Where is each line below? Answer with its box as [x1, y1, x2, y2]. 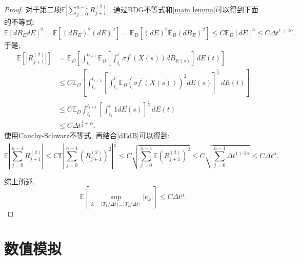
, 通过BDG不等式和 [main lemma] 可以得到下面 [109, 4, 258, 14]
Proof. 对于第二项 [4, 4, 62, 14]
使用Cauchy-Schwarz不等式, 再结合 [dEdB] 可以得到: [4, 129, 170, 140]
